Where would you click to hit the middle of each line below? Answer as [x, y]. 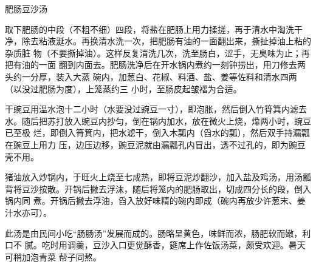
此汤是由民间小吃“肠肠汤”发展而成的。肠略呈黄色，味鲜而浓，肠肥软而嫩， [154, 233]
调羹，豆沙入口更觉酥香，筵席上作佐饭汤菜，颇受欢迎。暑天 [186, 245]
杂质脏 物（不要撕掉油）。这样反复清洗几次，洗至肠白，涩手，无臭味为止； [153, 52]
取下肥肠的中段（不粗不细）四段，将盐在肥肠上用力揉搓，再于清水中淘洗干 [154, 29]
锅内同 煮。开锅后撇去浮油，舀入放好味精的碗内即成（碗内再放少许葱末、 [151, 201]
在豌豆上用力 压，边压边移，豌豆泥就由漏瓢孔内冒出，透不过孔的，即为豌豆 [155, 144]
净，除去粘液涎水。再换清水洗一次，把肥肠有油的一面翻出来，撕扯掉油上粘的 [158, 41]
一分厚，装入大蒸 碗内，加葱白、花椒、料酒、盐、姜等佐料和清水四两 [159, 76]
